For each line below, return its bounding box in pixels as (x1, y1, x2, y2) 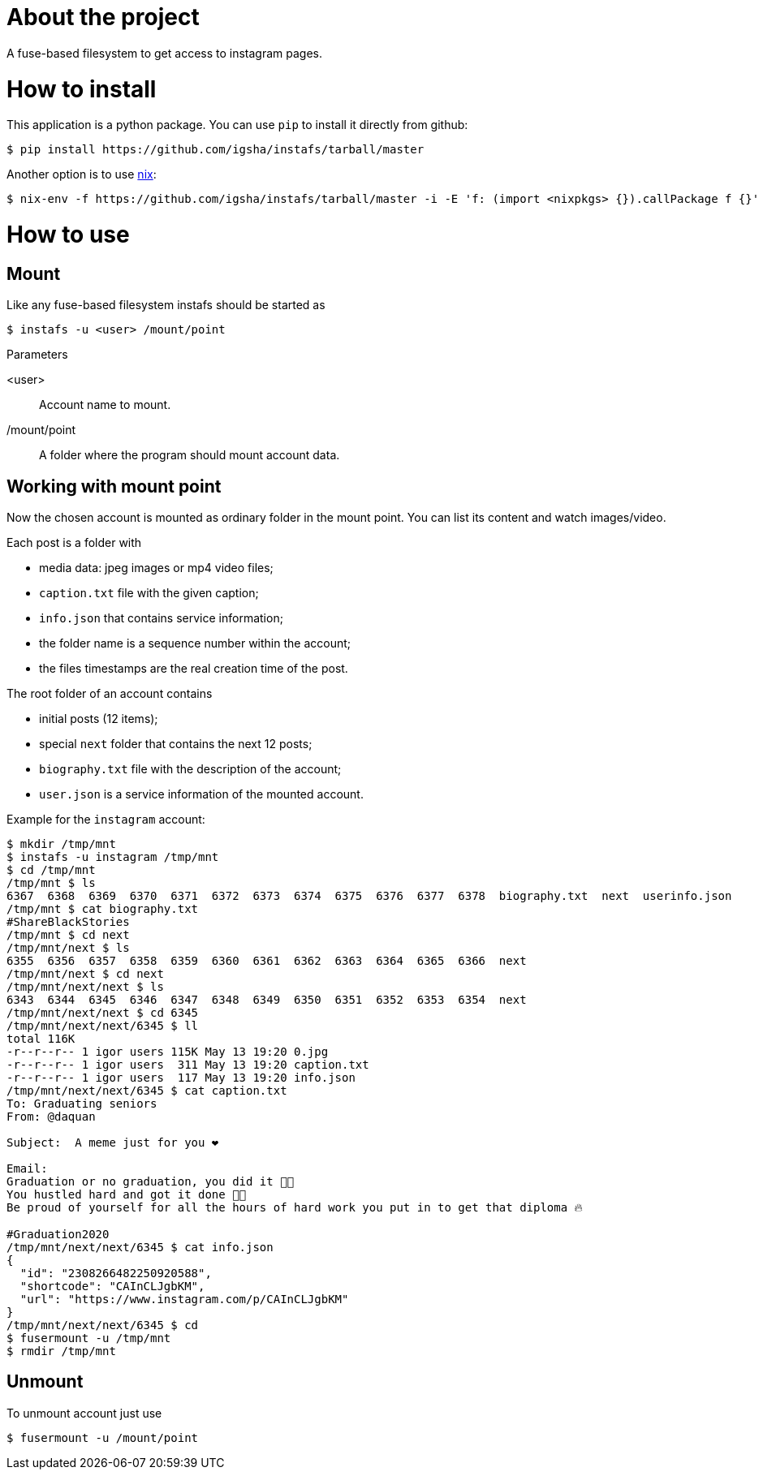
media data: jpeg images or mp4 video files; (39, 561, 274, 575)
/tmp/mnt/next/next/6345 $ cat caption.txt (6, 1084, 287, 1098)
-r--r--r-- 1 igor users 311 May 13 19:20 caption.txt (6, 1058, 369, 1072)
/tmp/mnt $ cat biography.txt (6, 902, 199, 916)
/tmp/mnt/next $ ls (6, 941, 130, 955)
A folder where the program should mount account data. (39, 448, 340, 463)
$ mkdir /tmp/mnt (6, 837, 116, 851)
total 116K (6, 1032, 75, 1046)
